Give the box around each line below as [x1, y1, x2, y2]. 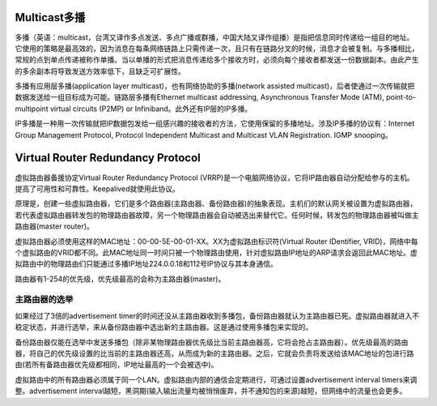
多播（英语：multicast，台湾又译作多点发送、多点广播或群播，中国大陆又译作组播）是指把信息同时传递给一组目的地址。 [15, 32, 414, 42]
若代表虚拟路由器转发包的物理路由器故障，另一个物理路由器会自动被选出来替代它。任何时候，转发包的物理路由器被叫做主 [15, 210, 419, 220]
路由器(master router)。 [15, 221, 95, 231]
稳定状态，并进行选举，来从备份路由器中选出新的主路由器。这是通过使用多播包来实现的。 [15, 323, 313, 332]
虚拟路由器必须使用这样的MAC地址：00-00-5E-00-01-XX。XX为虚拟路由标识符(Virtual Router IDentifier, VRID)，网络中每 [15, 236, 418, 246]
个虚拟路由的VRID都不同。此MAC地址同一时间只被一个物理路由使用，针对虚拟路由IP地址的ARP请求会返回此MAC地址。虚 [15, 247, 418, 257]
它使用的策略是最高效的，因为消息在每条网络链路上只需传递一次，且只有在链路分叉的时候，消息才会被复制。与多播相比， [15, 43, 419, 53]
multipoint [15, 104, 49, 113]
